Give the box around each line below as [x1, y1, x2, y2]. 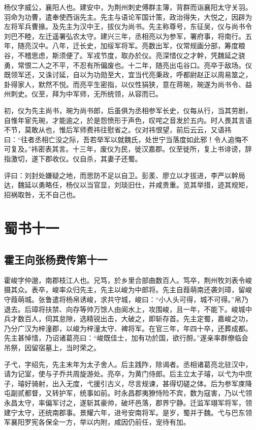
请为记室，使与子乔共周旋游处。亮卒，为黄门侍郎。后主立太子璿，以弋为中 [4, 369, 245, 379]
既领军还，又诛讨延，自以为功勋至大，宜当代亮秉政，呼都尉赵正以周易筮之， [4, 69, 252, 80]
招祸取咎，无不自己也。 [4, 189, 80, 199]
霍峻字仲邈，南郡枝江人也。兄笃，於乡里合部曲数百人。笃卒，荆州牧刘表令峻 [4, 275, 252, 285]
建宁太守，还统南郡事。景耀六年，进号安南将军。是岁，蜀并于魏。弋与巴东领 [4, 407, 252, 417]
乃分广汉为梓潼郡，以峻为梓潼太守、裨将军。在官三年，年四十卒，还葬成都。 [4, 323, 252, 333]
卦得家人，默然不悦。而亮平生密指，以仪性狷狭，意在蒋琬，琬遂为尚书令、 [4, 79, 245, 89]
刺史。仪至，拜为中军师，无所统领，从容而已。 [10, 89, 162, 99]
